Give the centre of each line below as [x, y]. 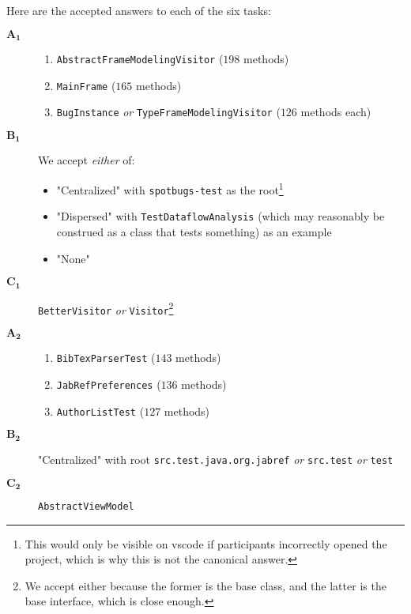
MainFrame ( [86, 85]
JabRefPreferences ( [109, 384]
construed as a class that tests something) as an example [194, 232]
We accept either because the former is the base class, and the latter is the [205, 585]
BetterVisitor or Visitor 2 [106, 308]
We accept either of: [87, 160]
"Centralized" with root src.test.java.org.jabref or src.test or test [216, 459]
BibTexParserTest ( [106, 358]
